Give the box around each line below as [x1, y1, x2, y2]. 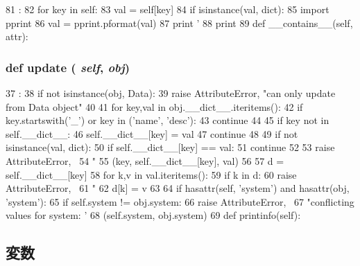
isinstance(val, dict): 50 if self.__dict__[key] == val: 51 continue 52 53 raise [6, 140, 335, 154]
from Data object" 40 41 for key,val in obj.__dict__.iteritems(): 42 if [6, 99, 303, 114]
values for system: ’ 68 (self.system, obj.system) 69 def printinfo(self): [6, 208, 301, 222]
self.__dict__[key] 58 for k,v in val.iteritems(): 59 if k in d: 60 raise [6, 167, 297, 181]
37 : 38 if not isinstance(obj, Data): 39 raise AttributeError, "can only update [6, 86, 336, 100]
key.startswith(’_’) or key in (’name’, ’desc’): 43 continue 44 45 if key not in [6, 113, 329, 127]
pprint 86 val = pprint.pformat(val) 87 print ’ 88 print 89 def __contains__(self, [6, 15, 353, 30]
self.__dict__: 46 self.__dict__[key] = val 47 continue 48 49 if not [6, 126, 298, 141]
